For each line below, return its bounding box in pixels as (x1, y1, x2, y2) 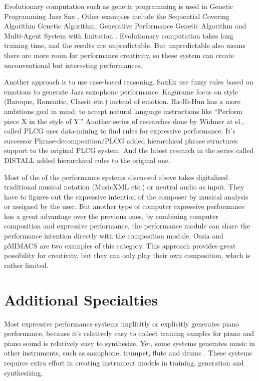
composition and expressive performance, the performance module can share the (4, 220, 250, 231)
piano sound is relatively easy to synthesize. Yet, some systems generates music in (4, 337, 255, 348)
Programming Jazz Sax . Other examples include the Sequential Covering (4, 10, 229, 21)
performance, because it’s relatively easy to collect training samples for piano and (4, 328, 254, 338)
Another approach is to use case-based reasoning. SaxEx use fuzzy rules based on (4, 76, 253, 87)
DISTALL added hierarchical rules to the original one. (4, 154, 170, 165)
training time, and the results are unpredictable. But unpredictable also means (4, 40, 245, 50)
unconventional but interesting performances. (4, 59, 143, 70)
